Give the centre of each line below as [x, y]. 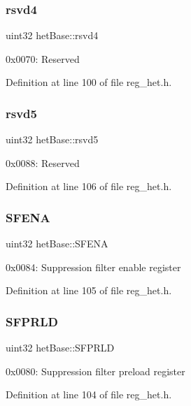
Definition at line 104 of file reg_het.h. [89, 394]
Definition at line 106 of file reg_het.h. [89, 186]
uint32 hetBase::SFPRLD [60, 348]
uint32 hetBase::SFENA [57, 244]
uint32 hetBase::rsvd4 [52, 35]
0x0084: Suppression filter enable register [93, 267]
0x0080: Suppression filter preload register [95, 371]
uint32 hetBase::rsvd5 [52, 139]
